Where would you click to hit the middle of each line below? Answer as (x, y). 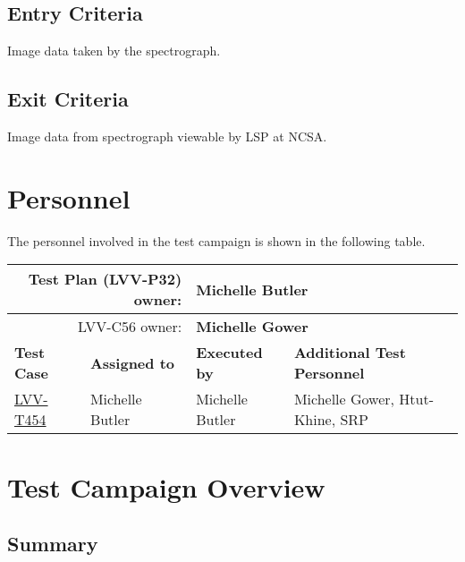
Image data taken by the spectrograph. (114, 51)
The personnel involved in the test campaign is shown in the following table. (216, 240)
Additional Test (350, 353)
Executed (229, 353)
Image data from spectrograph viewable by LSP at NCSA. (167, 136)
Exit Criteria (68, 99)
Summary (53, 544)
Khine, (315, 420)
